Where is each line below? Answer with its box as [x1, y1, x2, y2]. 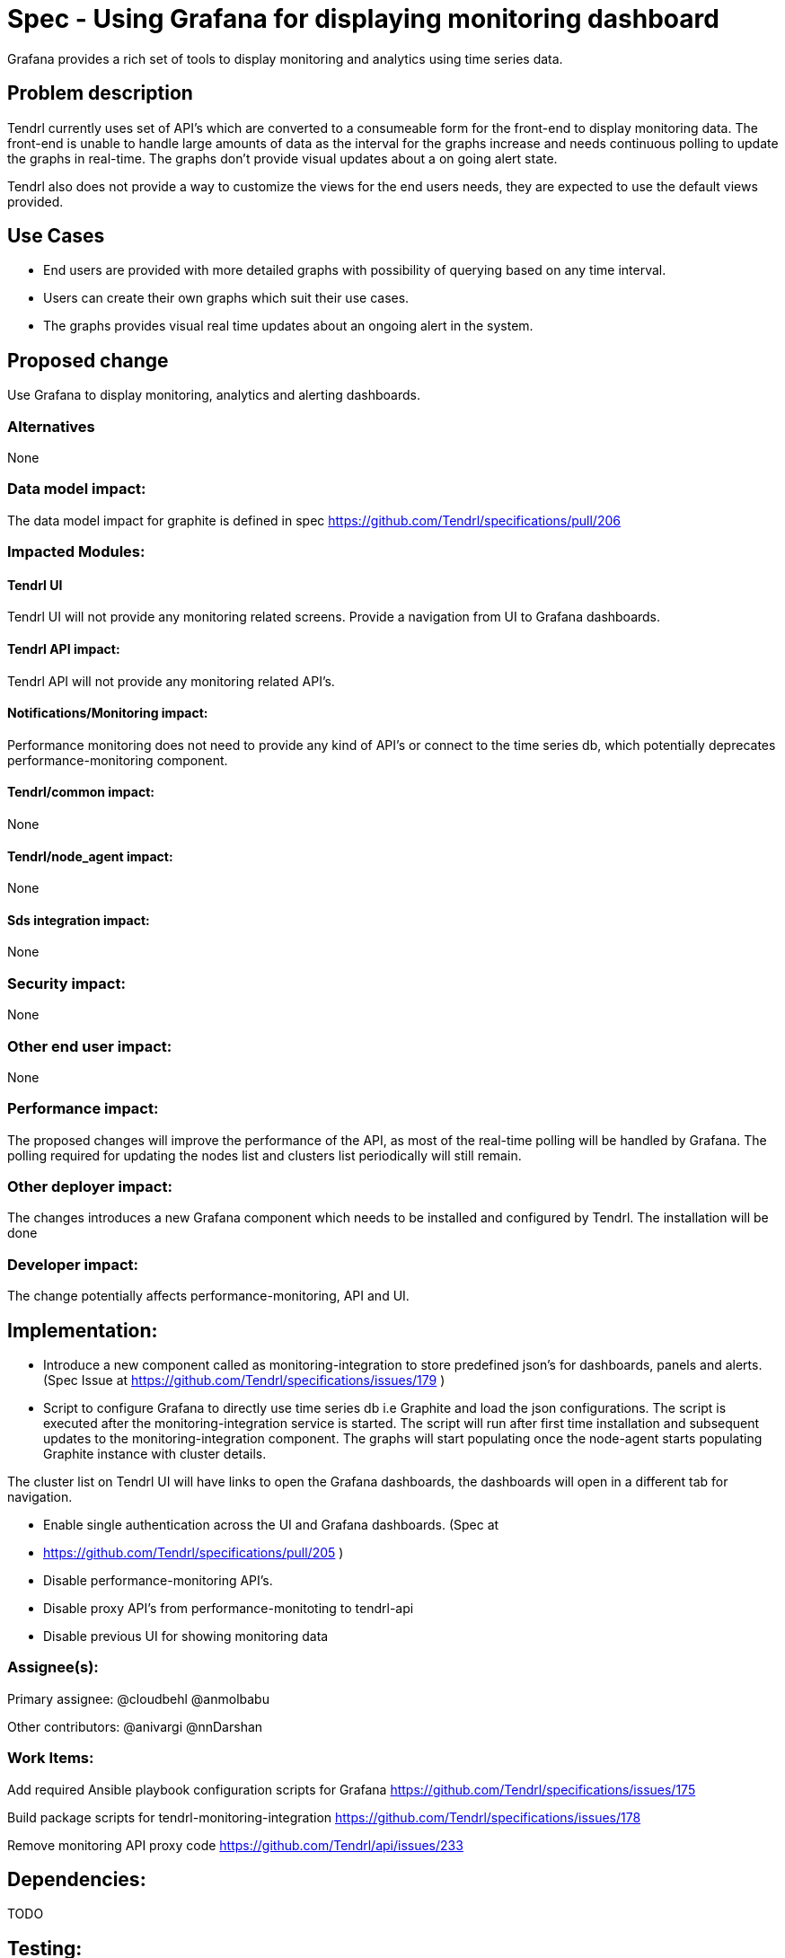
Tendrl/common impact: [7, 784, 154, 800]
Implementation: [7, 1319, 158, 1342]
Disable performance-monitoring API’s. [43, 1573, 273, 1589]
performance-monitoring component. [7, 752, 228, 768]
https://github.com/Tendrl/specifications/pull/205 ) [43, 1545, 344, 1561]
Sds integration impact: [7, 912, 150, 928]
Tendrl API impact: [7, 640, 120, 657]
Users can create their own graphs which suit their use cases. [43, 290, 410, 306]
